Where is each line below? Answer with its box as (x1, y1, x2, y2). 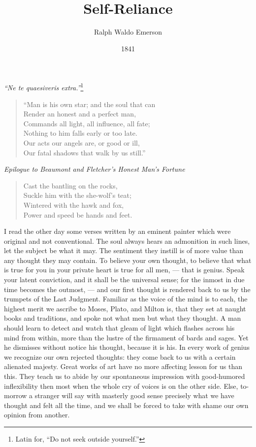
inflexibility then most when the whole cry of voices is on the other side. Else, (4, 380, 238, 391)
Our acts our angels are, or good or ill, (23, 137, 140, 148)
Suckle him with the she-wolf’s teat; (23, 190, 131, 200)
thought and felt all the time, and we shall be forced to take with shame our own (4, 400, 249, 410)
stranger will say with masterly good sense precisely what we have (34, 390, 234, 401)
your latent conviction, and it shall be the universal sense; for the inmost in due (4, 274, 245, 285)
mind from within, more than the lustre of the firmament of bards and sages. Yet (4, 332, 249, 342)
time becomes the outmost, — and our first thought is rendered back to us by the (4, 284, 251, 294)
